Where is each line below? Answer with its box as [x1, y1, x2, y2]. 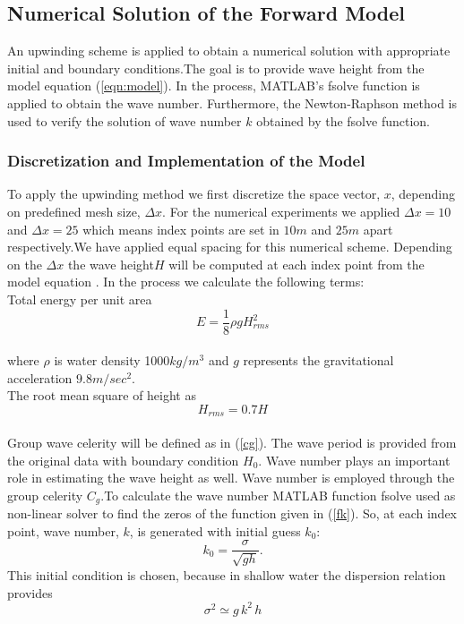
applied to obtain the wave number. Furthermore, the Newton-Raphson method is [7, 93, 457, 112]
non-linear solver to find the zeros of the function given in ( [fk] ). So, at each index [7, 504, 457, 523]
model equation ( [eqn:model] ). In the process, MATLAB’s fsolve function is [7, 76, 420, 95]
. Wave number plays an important [258, 450, 451, 469]
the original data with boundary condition [7, 450, 239, 469]
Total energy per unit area [7, 289, 152, 308]
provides [7, 583, 53, 602]
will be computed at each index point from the [168, 254, 425, 273]
